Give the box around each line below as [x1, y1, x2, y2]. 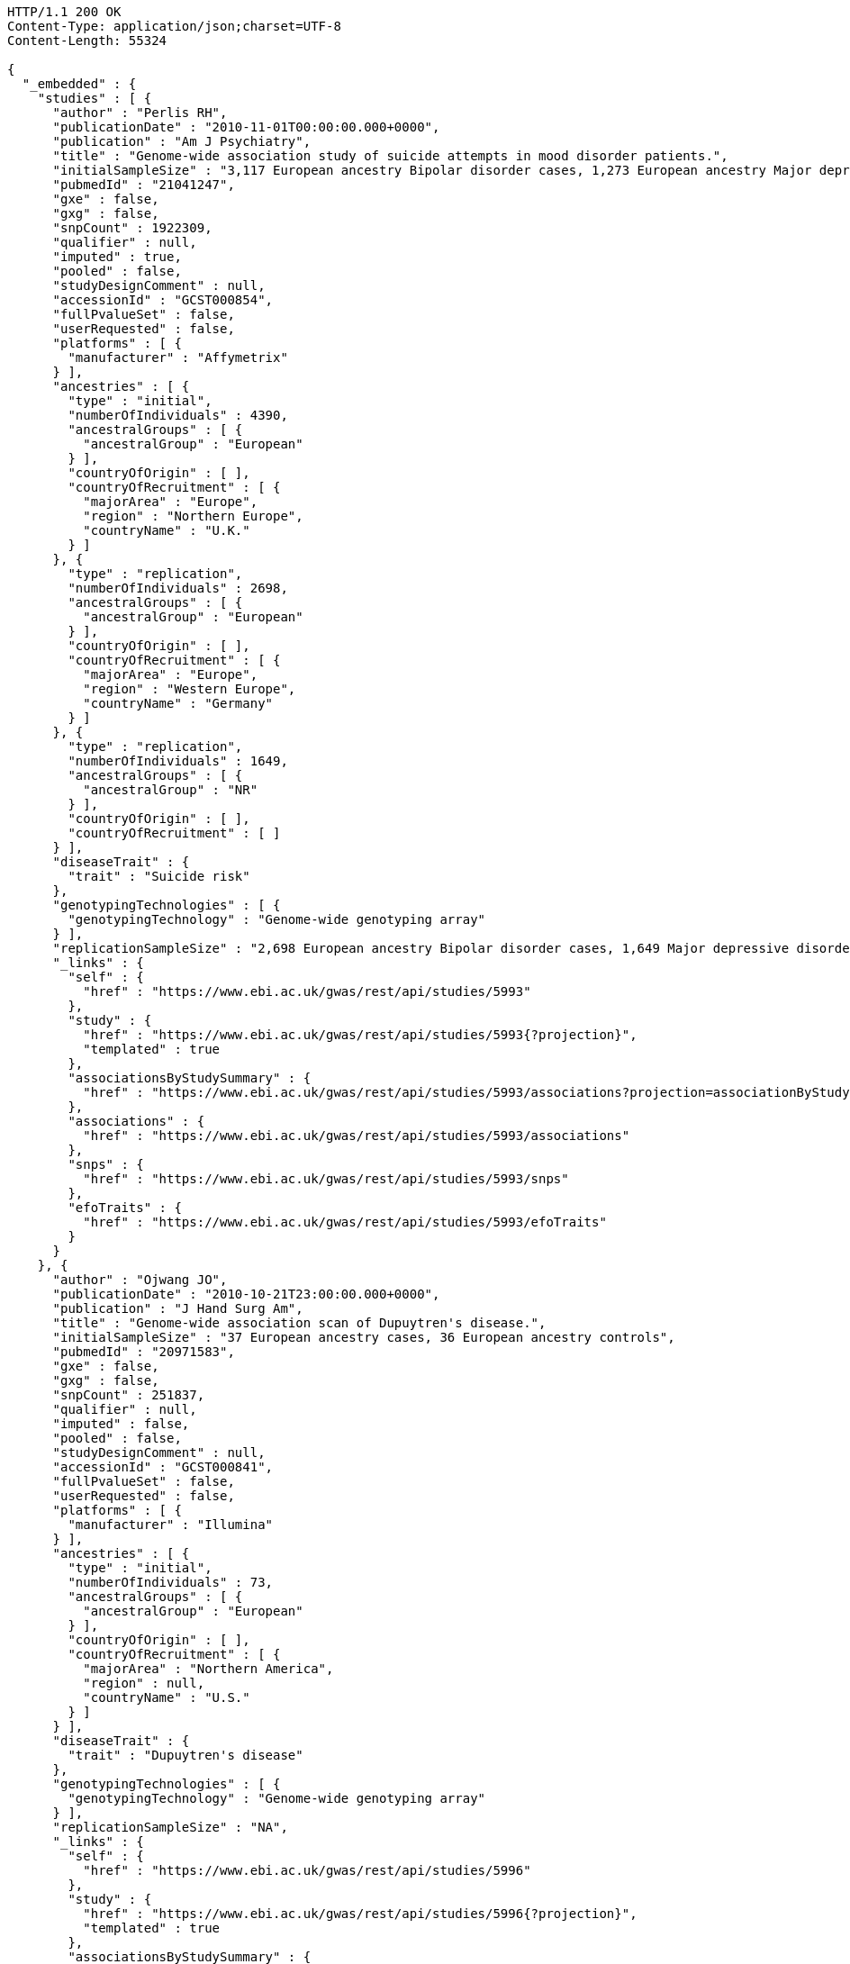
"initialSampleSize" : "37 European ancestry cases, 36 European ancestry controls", [52, 1330, 675, 1344]
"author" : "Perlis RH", [52, 105, 228, 120]
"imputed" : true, [52, 249, 182, 264]
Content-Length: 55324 [7, 33, 167, 48]
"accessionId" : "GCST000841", [52, 1460, 274, 1474]
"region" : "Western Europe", [83, 682, 296, 696]
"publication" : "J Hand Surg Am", [52, 1301, 303, 1316]
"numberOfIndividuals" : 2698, [68, 581, 288, 595]
